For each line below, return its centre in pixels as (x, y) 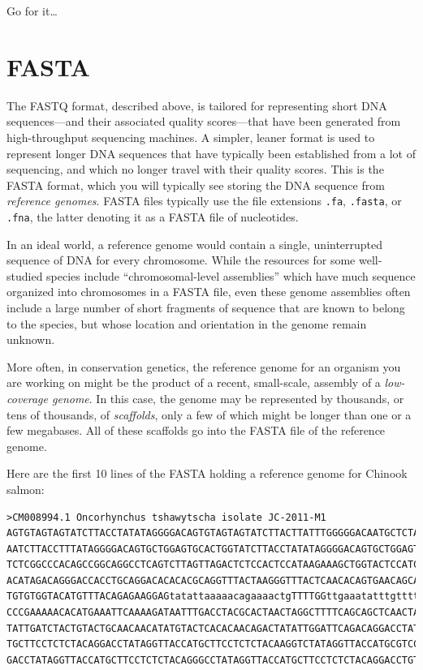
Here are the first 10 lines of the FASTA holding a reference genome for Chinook (207, 473)
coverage (27, 398)
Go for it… (32, 11)
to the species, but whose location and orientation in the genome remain (187, 323)
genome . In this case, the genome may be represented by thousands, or (228, 398)
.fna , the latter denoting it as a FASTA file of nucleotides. (153, 216)
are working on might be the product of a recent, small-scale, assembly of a (194, 382)
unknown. (31, 339)
